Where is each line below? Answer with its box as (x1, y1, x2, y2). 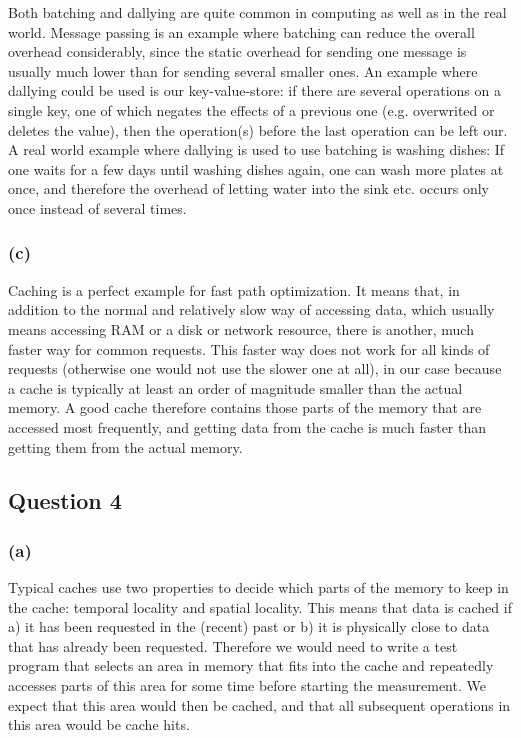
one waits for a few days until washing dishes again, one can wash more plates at (8, 158, 504, 179)
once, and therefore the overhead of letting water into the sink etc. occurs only (8, 178, 489, 199)
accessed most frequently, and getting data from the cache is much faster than (8, 416, 487, 437)
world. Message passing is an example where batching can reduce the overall (8, 21, 475, 42)
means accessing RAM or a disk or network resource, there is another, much (8, 318, 474, 339)
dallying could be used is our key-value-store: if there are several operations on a (8, 80, 501, 101)
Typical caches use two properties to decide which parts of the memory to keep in (8, 577, 509, 598)
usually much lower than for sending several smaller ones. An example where (8, 60, 478, 81)
